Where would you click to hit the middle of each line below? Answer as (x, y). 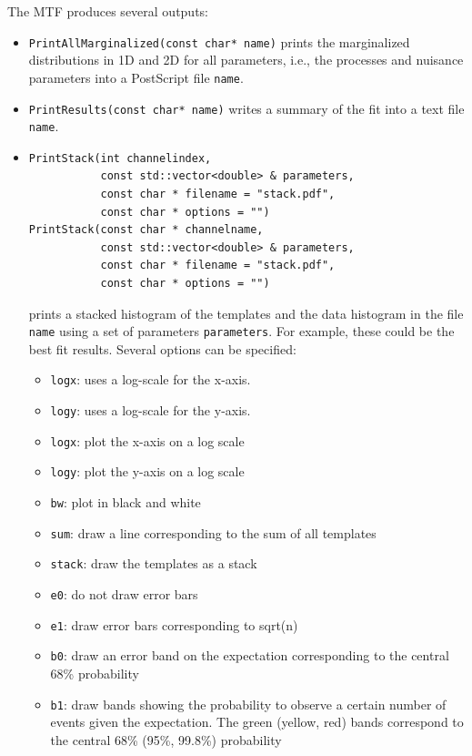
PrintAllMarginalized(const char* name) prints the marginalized (219, 41)
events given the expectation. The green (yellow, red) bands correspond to (257, 722)
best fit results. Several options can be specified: (162, 348)
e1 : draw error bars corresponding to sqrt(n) (174, 624)
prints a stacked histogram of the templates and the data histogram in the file (246, 313)
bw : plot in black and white (126, 502)
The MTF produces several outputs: (108, 11)
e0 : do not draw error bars (124, 594)
